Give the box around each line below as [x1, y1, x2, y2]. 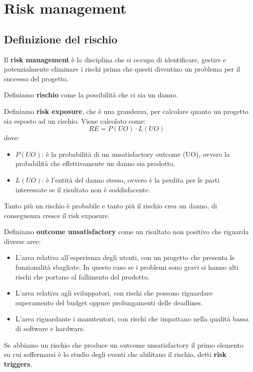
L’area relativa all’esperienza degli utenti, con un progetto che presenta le [15, 252, 235, 262]
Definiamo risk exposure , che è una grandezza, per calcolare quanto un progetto [4, 106, 249, 116]
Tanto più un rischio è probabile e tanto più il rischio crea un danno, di [4, 201, 217, 211]
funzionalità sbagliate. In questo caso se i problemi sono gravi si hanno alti [15, 262, 239, 272]
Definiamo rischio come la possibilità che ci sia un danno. [4, 90, 178, 100]
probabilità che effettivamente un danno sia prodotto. [15, 158, 175, 168]
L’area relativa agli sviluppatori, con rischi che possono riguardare [15, 288, 213, 298]
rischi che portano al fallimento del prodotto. [15, 271, 150, 281]
